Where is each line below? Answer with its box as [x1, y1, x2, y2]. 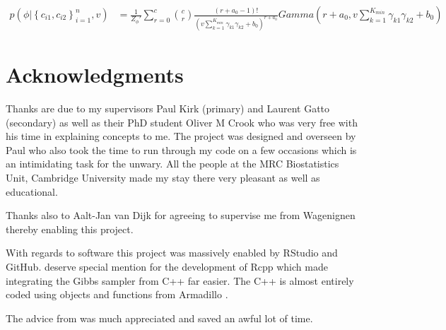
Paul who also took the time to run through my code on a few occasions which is [6, 142, 357, 157]
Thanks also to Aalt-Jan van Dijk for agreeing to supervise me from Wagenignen [6, 208, 356, 223]
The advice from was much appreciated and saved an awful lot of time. [6, 310, 313, 325]
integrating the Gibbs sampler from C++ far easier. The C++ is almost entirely [6, 273, 354, 288]
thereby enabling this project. [6, 221, 134, 236]
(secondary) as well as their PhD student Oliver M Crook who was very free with [6, 114, 358, 129]
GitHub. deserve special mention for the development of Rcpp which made [6, 259, 328, 273]
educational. [6, 184, 58, 199]
